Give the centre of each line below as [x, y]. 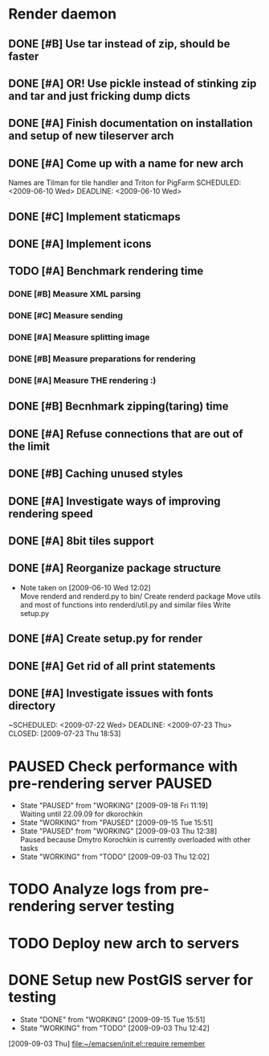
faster [24, 56]
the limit [29, 446]
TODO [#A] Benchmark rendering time [106, 271]
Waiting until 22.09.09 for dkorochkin [81, 814]
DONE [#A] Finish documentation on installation [130, 123]
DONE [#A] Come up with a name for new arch [126, 163]
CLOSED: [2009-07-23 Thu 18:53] [65, 733]
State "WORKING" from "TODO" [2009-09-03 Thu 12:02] [115, 857]
